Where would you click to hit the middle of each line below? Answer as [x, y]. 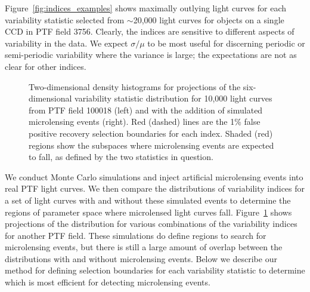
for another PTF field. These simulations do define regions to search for [136, 235]
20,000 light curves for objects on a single [209, 19]
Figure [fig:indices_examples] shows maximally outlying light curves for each [146, 8]
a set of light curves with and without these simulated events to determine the [148, 200]
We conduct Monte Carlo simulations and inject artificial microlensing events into [154, 176]
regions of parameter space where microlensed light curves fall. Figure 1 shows [148, 212]
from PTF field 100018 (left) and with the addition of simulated [146, 110]
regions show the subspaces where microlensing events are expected [151, 145]
